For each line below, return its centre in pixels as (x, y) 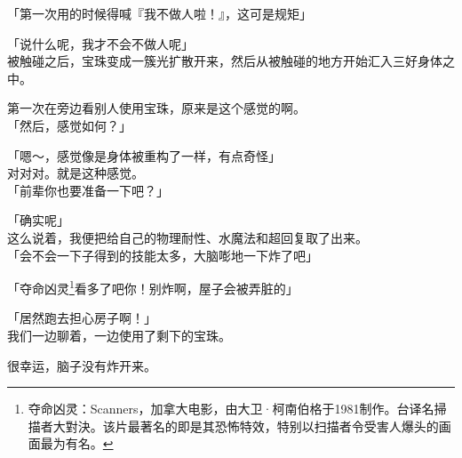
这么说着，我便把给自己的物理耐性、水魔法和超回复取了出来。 (187, 237)
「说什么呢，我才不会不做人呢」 (100, 43)
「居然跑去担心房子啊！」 (82, 318)
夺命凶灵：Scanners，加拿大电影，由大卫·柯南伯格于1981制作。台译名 (231, 409)
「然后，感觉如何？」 (69, 125)
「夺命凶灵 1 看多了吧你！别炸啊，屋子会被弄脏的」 (153, 287)
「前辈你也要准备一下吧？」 (88, 190)
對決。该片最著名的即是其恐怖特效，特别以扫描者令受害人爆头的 (252, 426)
